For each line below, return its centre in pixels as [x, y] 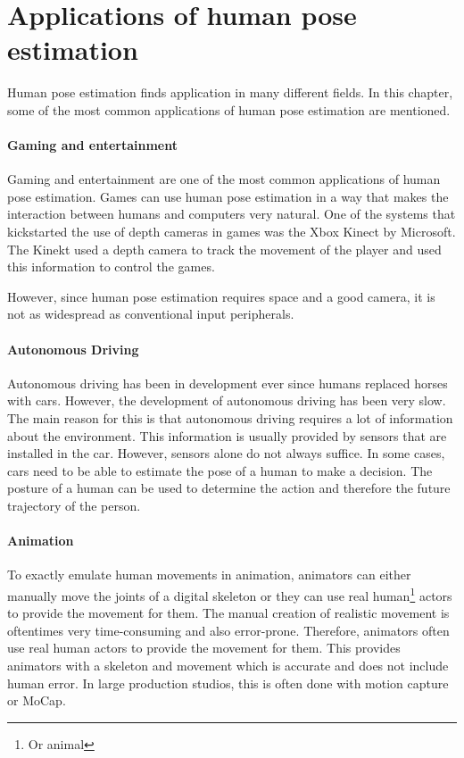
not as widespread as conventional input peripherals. [151, 314]
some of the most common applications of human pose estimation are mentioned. [229, 109]
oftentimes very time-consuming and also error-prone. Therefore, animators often [228, 630]
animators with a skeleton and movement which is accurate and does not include [228, 666]
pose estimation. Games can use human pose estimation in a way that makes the [228, 196]
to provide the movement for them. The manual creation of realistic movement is [228, 613]
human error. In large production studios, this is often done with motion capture [228, 683]
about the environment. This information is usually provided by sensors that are [227, 435]
